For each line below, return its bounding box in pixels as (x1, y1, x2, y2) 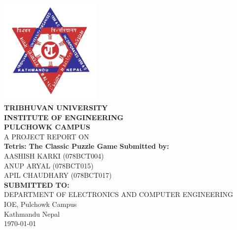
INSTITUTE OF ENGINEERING (4, 112, 124, 122)
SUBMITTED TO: (4, 179, 69, 190)
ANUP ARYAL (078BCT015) (4, 160, 94, 170)
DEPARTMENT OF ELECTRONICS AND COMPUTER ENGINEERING (4, 189, 233, 199)
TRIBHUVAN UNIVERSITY (4, 102, 108, 113)
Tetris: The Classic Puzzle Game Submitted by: (4, 141, 169, 151)
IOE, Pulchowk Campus (4, 199, 77, 209)
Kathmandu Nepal (4, 208, 60, 219)
